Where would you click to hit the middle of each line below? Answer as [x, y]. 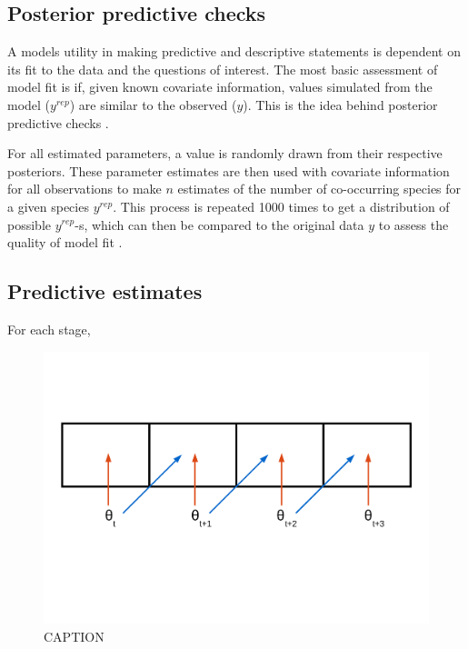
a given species [48, 206]
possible [29, 224]
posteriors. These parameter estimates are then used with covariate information [229, 170]
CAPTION [74, 636]
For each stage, [49, 329]
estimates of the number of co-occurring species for [319, 189]
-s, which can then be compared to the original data [219, 224]
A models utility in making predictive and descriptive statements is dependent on [234, 51]
